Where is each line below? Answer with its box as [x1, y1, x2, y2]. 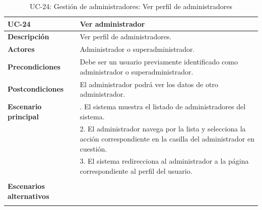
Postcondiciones [8, 84, 64, 94]
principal [8, 111, 39, 121]
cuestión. [80, 143, 107, 154]
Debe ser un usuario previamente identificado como [80, 56, 238, 67]
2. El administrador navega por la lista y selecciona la [80, 123, 246, 134]
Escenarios [8, 181, 45, 191]
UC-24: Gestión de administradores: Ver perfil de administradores [29, 1, 233, 11]
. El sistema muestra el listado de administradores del [80, 101, 246, 111]
